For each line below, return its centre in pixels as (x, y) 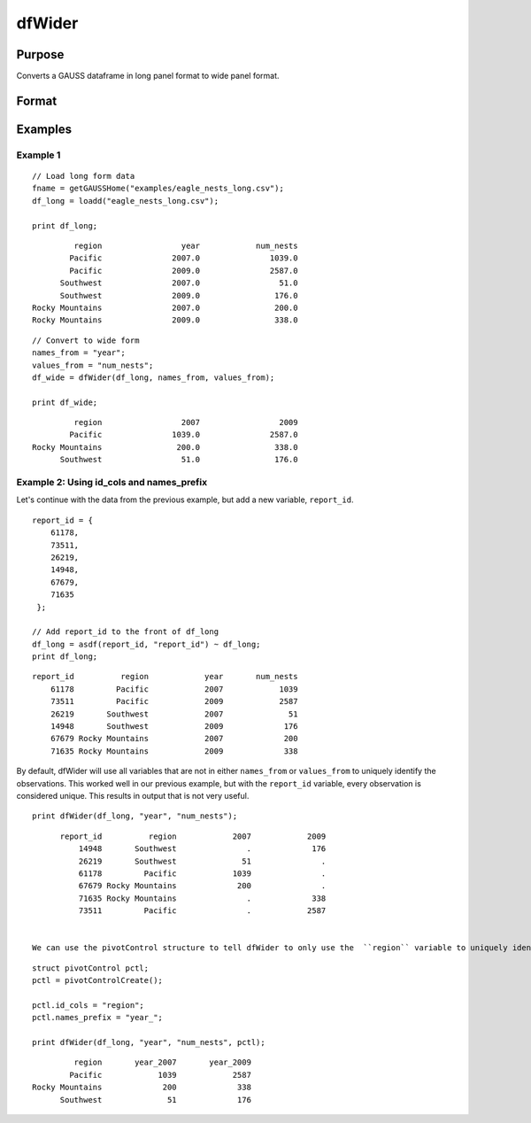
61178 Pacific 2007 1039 (174, 689)
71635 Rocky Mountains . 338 (202, 898)
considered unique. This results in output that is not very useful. (133, 795)
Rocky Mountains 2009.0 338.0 (165, 320)
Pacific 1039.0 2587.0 (184, 435)
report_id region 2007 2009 (193, 836)
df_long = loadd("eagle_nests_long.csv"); (126, 201)
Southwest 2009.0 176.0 (179, 295)
